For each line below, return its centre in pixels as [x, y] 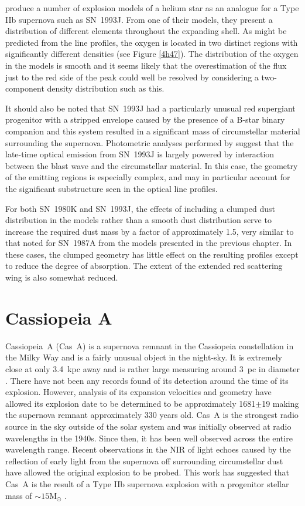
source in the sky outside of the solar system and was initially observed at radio [148, 426]
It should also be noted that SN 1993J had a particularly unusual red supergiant [150, 108]
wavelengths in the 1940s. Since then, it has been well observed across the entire [149, 438]
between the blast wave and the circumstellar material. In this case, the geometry [152, 165]
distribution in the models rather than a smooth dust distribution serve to [138, 220]
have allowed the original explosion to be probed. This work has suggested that [148, 472]
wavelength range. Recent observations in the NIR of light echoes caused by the [148, 449]
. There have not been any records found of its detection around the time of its [147, 380]
